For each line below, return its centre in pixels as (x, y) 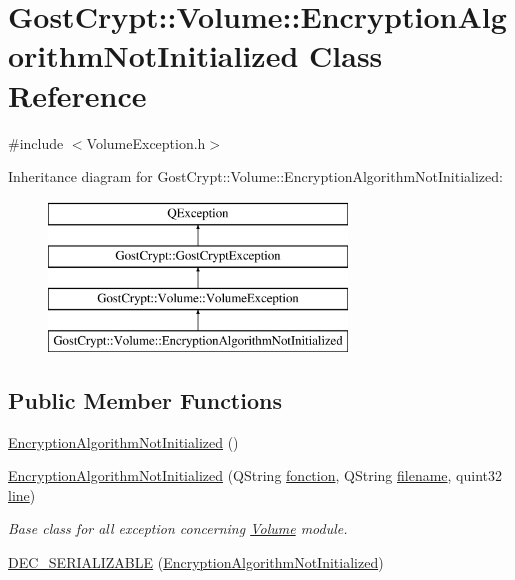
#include (36, 142)
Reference (77, 94)
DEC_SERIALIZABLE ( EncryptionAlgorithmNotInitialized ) (196, 562)
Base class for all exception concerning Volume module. (178, 528)
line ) (22, 494)
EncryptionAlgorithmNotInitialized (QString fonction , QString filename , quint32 (255, 475)
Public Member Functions (145, 399)
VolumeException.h (146, 142)
